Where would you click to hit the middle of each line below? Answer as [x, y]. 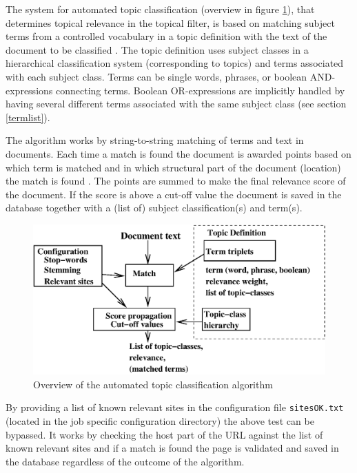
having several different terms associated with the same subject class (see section [176, 104]
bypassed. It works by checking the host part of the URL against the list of [164, 434]
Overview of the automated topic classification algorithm [153, 384]
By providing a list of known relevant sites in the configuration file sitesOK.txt [175, 407]
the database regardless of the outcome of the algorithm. [125, 461]
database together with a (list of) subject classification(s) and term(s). [154, 208]
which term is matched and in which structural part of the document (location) [173, 167]
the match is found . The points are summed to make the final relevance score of [176, 181]
